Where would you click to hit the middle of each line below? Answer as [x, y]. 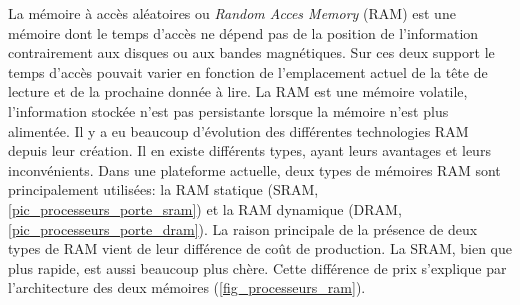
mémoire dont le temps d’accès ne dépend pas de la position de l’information [243, 32]
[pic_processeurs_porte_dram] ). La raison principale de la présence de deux [243, 228]
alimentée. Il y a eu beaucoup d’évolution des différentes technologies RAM [238, 130]
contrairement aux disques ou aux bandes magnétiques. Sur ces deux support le [251, 52]
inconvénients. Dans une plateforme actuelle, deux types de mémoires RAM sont [254, 169]
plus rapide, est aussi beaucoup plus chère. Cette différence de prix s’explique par [257, 267]
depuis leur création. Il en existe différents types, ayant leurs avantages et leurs [249, 150]
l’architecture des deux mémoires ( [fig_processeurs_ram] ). [187, 287]
